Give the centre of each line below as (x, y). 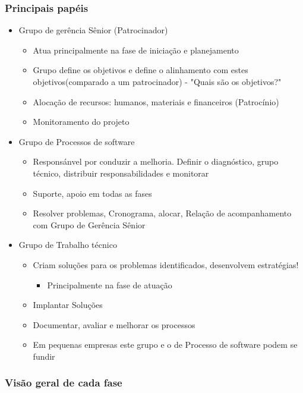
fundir (44, 356)
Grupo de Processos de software (77, 141)
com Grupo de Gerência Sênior (89, 224)
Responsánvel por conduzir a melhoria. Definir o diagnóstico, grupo (156, 161)
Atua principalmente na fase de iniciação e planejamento (136, 50)
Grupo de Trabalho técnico (68, 245)
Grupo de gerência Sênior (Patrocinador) (93, 30)
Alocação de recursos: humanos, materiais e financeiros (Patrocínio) (156, 101)
